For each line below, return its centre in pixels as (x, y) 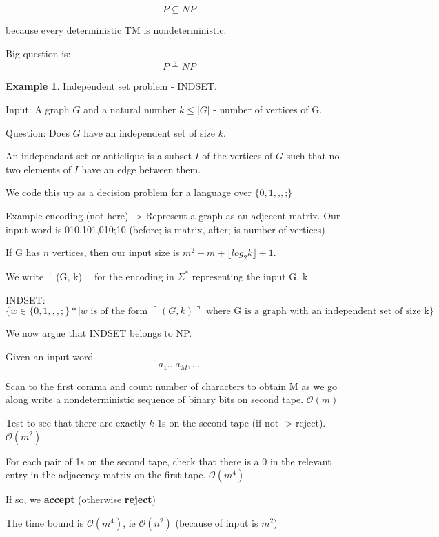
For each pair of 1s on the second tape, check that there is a (132, 461)
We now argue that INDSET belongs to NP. (99, 333)
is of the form (119, 312)
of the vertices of (237, 156)
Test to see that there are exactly (76, 422)
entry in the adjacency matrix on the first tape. (106, 475)
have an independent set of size (149, 132)
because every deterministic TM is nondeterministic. (116, 30)
